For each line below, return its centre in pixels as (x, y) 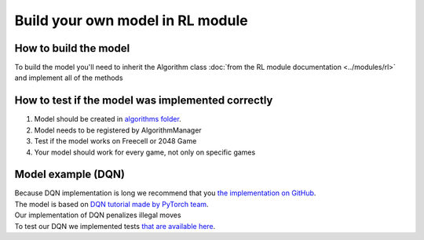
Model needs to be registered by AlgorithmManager (118, 130)
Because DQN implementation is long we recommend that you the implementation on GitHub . (165, 193)
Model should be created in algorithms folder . (108, 119)
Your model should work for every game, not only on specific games (145, 152)
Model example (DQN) (70, 175)
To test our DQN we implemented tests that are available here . (115, 226)
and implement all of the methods (69, 78)
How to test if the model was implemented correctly (144, 101)
